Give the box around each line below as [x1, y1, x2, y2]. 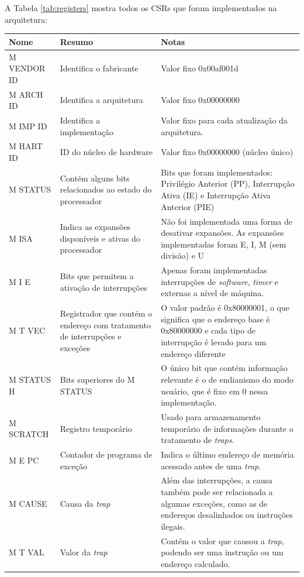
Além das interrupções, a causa [161, 474, 272, 486]
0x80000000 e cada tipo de [161, 324, 255, 336]
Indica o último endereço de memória [161, 448, 294, 461]
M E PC [9, 454, 39, 466]
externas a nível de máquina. [161, 287, 264, 299]
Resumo [60, 35, 93, 47]
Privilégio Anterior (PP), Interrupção [161, 177, 295, 190]
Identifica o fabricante [60, 62, 139, 74]
